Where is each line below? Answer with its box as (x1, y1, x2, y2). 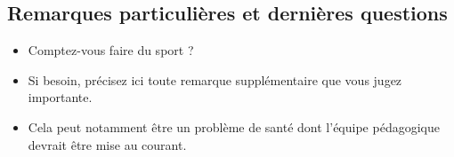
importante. (28, 88, 93, 106)
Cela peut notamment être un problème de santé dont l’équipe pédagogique (28, 117, 440, 136)
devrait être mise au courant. (28, 135, 187, 153)
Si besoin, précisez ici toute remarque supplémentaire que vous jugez (28, 70, 402, 89)
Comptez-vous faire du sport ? (28, 41, 194, 59)
